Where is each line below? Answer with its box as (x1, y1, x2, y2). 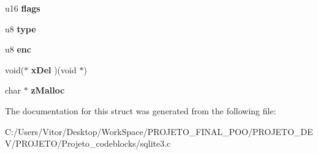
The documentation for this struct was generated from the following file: (5, 104, 276, 117)
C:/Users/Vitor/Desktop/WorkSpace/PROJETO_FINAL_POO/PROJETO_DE (5, 125, 313, 137)
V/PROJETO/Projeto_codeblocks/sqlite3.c (5, 137, 171, 150)
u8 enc (5, 43, 31, 56)
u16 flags (5, 2, 40, 14)
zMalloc (31, 84, 65, 97)
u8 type (5, 22, 36, 35)
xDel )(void (31, 63, 77, 76)
